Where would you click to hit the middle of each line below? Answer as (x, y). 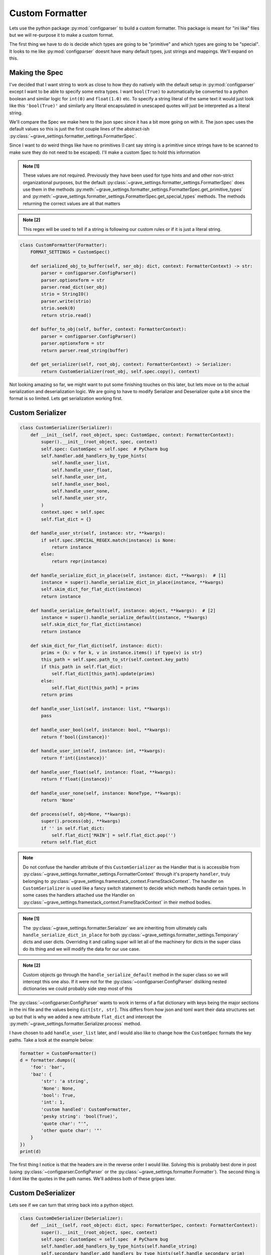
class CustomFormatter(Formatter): (63, 245)
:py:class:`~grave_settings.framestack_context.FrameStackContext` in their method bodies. (117, 902)
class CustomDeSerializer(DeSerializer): (72, 1218)
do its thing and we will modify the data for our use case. (82, 949)
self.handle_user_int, (79, 477)
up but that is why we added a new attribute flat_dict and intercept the (86, 1017)
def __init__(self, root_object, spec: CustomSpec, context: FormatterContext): (132, 435)
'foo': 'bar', (48, 1067)
